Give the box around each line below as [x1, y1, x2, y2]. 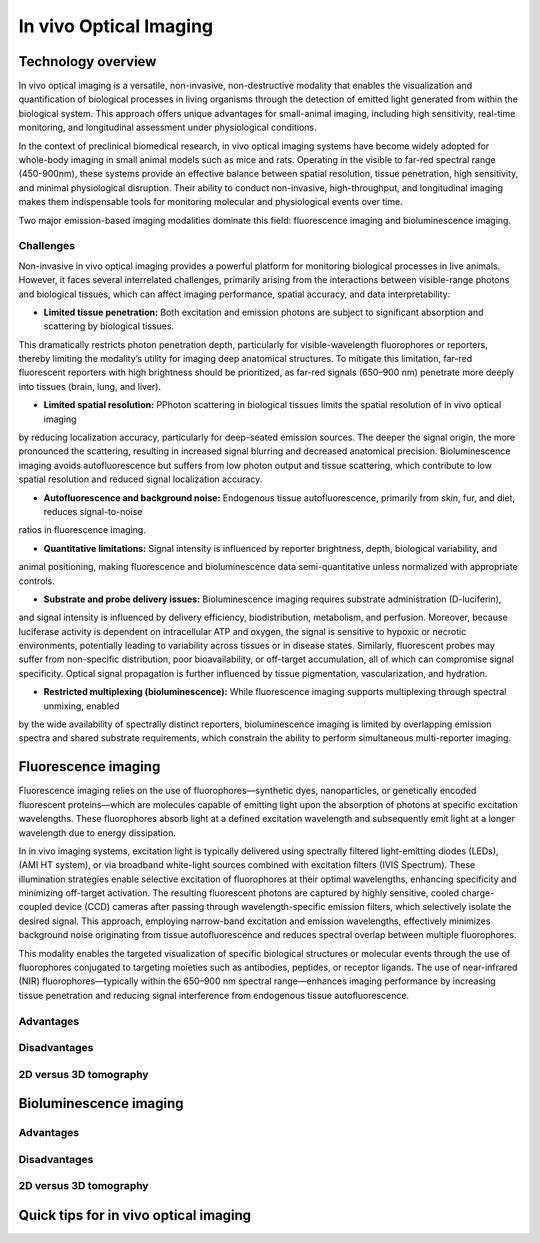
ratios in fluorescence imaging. [18, 524, 147, 536]
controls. [18, 575, 55, 587]
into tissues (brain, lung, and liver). [18, 380, 162, 392]
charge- [461, 887, 495, 899]
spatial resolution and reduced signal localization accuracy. [18, 473, 263, 485]
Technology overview [18, 53, 157, 70]
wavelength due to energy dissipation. [18, 826, 177, 839]
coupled [18, 901, 53, 913]
